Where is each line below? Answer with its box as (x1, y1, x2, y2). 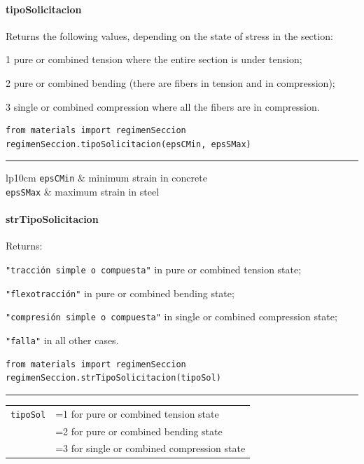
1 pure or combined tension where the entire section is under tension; (6, 52, 302, 67)
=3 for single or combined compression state (55, 441, 246, 456)
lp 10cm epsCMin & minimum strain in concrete (6, 170, 207, 185)
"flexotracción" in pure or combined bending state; (6, 285, 234, 300)
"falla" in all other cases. (6, 333, 119, 348)
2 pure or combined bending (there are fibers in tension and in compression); (6, 75, 335, 90)
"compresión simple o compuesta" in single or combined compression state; (6, 309, 337, 324)
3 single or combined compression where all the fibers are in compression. (6, 99, 320, 114)
